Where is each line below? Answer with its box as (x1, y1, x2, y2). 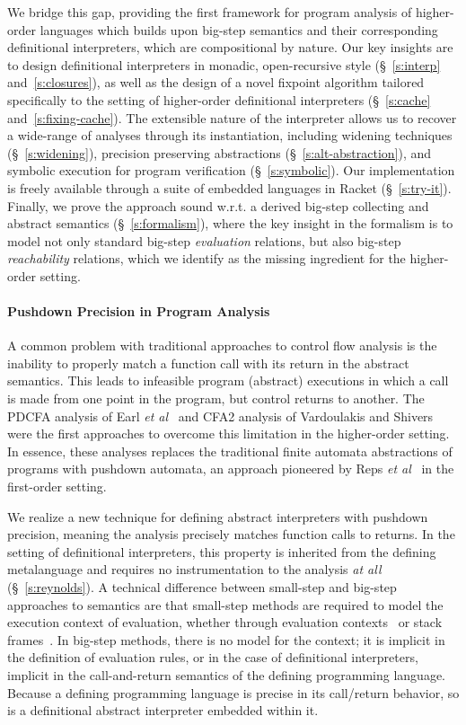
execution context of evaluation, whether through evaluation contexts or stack (7, 613, 443, 632)
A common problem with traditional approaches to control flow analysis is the (7, 336, 437, 355)
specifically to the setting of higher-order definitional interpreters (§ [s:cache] (7, 90, 431, 109)
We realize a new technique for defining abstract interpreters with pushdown (7, 507, 428, 526)
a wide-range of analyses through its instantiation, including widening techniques (7, 126, 453, 145)
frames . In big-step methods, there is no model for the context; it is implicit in (7, 630, 445, 649)
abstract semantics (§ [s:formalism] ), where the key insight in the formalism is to (7, 214, 453, 233)
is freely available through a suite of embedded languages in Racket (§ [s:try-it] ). (7, 178, 452, 197)
